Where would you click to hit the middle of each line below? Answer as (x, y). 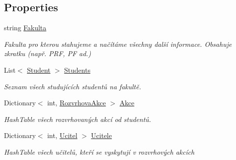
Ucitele (101, 135)
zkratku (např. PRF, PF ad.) (48, 53)
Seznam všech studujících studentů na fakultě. (73, 86)
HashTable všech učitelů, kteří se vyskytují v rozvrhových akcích (99, 151)
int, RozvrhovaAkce (77, 103)
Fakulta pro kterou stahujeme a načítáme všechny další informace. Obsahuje (118, 44)
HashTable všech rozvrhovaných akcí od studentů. (78, 119)
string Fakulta (25, 28)
